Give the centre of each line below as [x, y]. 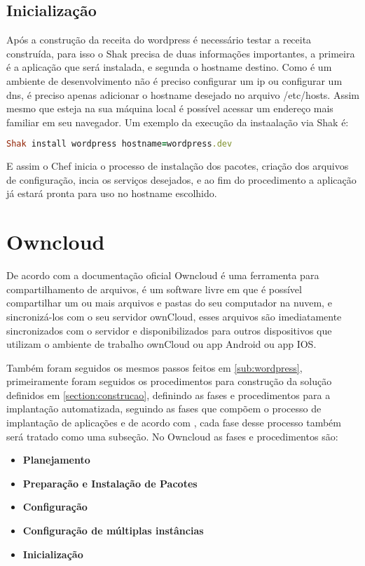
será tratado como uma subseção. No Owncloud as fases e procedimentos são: [172, 436]
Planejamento [56, 460]
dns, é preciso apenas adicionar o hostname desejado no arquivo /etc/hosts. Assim [183, 94]
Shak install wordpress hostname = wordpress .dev [119, 144]
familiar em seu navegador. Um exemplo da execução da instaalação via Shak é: [178, 122]
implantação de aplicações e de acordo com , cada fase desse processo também [174, 423]
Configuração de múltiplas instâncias [113, 531]
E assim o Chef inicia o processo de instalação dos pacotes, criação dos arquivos [178, 166]
